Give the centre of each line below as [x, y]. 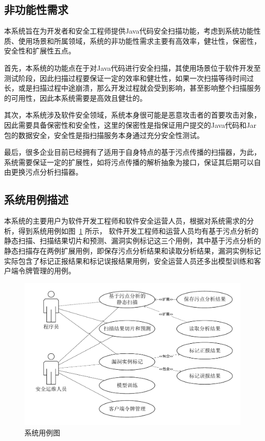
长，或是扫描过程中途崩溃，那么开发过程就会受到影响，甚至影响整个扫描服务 [132, 88]
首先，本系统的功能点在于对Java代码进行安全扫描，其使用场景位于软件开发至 [132, 67]
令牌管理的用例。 [47, 271]
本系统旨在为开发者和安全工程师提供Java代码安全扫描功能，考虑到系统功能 [129, 31]
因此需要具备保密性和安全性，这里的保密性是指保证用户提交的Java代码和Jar [130, 125]
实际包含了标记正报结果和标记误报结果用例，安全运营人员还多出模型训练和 [129, 260]
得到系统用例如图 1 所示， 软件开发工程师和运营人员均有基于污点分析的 [138, 230]
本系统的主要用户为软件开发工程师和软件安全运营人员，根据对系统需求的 [125, 221]
